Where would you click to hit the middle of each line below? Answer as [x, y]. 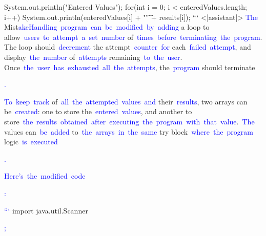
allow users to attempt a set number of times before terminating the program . [133, 37]
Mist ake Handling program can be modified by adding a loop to [107, 27]
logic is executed [31, 142]
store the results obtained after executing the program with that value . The [129, 121]
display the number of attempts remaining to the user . [93, 57]
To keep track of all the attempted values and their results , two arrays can [126, 101]
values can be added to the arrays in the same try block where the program [129, 131]
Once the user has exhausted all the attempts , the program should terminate [130, 67]
